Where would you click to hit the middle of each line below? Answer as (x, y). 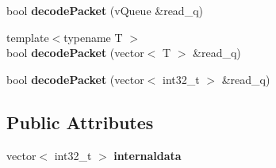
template (28, 37)
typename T (93, 37)
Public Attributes (80, 122)
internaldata (148, 155)
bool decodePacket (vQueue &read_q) (105, 10)
